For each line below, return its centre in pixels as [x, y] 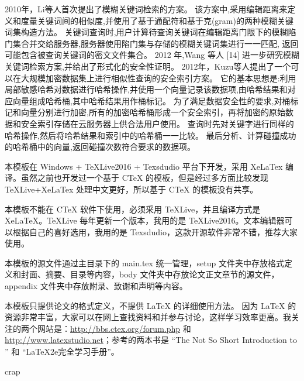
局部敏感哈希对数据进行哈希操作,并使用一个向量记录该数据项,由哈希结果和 [146, 89]
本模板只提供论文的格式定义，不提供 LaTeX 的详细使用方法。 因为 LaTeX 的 [151, 305]
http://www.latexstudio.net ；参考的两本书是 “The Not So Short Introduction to [151, 340]
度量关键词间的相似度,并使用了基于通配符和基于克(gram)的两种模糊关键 [157, 20]
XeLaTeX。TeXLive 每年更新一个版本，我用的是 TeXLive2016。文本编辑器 [145, 220]
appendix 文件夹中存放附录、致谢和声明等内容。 [96, 286]
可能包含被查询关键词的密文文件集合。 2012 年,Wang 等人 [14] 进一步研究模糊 [152, 55]
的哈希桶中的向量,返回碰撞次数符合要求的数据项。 [100, 147]
